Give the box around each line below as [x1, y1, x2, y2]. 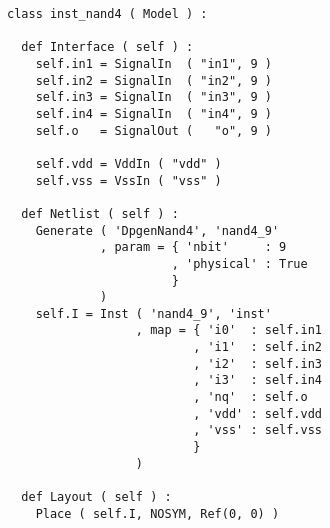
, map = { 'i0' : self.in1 [135, 323, 322, 338]
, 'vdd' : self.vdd [193, 406, 322, 421]
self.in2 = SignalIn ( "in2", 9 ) [35, 73, 272, 88]
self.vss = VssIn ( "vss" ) [35, 173, 222, 188]
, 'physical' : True [171, 256, 308, 271]
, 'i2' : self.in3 [193, 356, 322, 371]
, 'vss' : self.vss [193, 423, 322, 438]
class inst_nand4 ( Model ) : [7, 7, 208, 21]
